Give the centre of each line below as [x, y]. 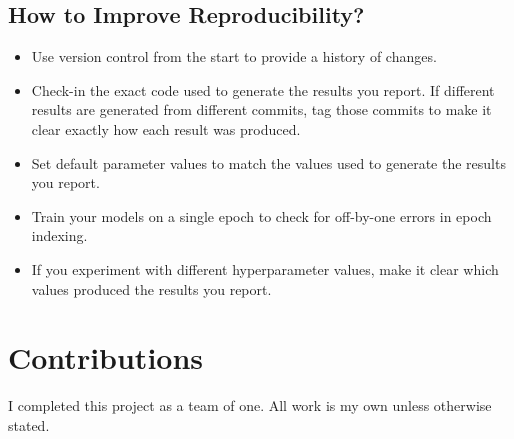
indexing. [59, 235]
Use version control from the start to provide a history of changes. [234, 56]
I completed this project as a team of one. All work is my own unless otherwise [250, 405]
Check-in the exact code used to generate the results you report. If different [263, 89]
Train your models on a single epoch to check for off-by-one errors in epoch [261, 215]
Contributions [106, 357]
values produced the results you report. [151, 288]
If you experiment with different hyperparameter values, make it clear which [265, 268]
